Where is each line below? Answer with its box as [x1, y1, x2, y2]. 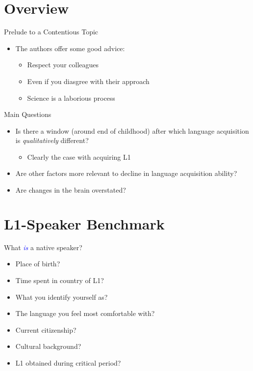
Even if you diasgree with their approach [27, 76, 150, 86]
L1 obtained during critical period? [15, 357, 121, 368]
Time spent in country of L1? [15, 275, 104, 285]
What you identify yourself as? [15, 291, 108, 302]
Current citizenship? [15, 324, 76, 335]
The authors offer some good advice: [15, 43, 125, 53]
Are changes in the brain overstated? [15, 185, 126, 195]
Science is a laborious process [27, 92, 115, 103]
